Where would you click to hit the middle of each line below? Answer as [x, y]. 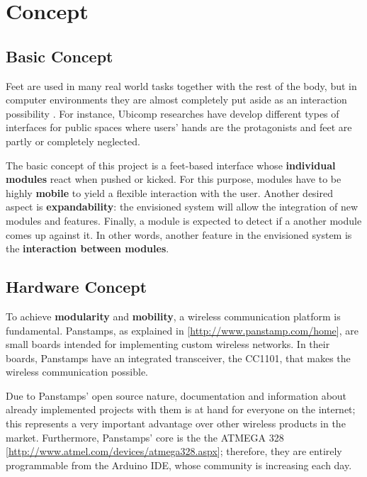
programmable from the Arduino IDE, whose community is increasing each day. [179, 465]
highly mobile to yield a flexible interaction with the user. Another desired [169, 192]
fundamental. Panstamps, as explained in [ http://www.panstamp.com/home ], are [182, 330]
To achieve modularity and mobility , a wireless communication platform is [173, 316]
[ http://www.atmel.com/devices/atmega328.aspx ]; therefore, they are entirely [174, 451]
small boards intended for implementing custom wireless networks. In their [168, 344]
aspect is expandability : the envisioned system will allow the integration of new [182, 207]
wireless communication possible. [77, 372]
